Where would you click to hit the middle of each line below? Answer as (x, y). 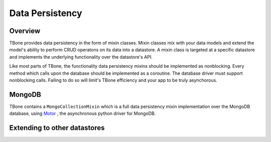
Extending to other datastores (57, 128)
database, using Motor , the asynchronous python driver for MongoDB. (83, 113)
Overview (25, 31)
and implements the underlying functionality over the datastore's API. (81, 57)
